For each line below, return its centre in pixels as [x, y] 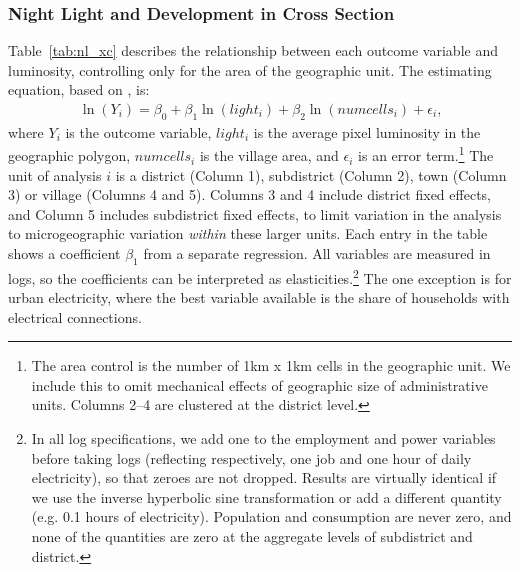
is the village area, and [269, 155]
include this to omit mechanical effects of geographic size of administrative [259, 384]
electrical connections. [75, 316]
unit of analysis [55, 174]
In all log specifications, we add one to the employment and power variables [263, 438]
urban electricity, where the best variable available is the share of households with [259, 297]
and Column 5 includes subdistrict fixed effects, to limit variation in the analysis [255, 213]
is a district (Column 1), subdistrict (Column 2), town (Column [311, 174]
